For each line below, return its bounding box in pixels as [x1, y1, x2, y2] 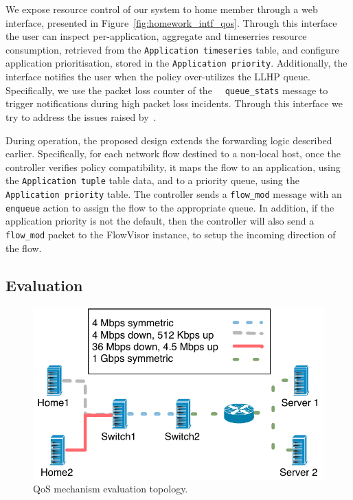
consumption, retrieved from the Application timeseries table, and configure [5, 42, 339, 56]
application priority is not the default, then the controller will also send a [5, 214, 315, 228]
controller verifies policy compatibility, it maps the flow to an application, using [5, 159, 341, 174]
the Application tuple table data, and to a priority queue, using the [5, 173, 299, 187]
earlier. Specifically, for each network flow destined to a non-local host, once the [5, 146, 341, 161]
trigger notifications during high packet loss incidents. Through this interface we [5, 96, 343, 111]
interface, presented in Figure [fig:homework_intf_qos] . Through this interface [5, 15, 337, 30]
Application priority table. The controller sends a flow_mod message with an [5, 186, 342, 201]
